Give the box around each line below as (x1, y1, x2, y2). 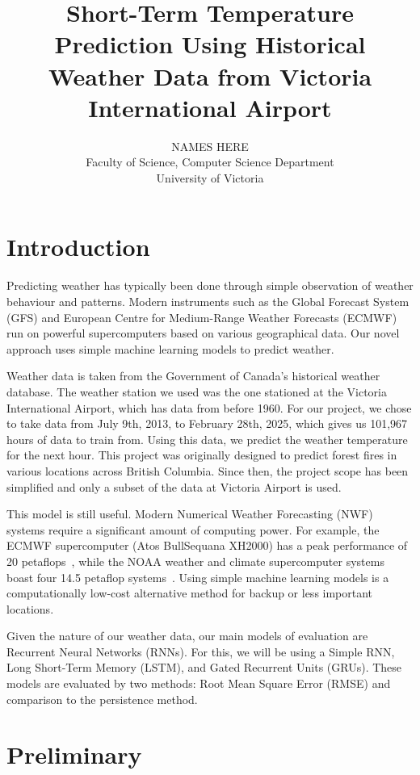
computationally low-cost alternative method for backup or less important (6, 584, 373, 601)
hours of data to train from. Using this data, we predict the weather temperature (6, 430, 408, 447)
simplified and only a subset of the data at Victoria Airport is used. (6, 478, 342, 495)
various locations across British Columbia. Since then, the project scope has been (6, 462, 409, 479)
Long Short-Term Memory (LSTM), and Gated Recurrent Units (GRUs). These (6, 659, 402, 676)
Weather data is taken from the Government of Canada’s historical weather (6, 367, 380, 384)
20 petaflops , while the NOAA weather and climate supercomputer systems (6, 552, 384, 569)
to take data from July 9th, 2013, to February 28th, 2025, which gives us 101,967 (6, 415, 408, 432)
